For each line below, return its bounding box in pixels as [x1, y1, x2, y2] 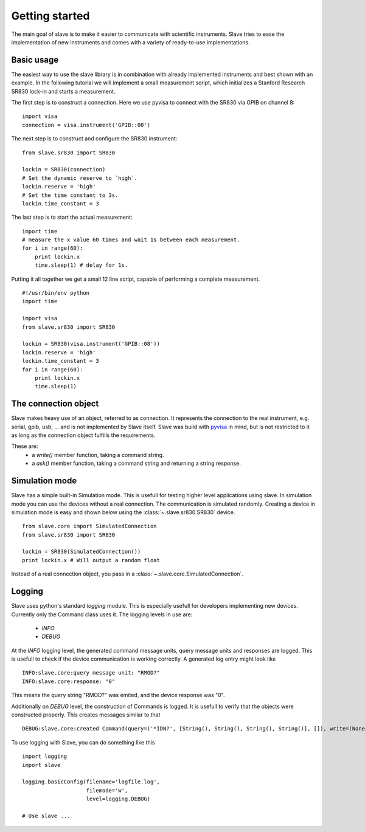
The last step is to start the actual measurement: [11, 213, 133, 221]
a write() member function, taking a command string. [32, 451, 164, 458]
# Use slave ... [22, 812, 71, 819]
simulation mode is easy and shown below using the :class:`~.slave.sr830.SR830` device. [11, 508, 235, 516]
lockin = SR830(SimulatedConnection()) [22, 548, 141, 555]
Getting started [11, 9, 90, 22]
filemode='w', [86, 787, 128, 794]
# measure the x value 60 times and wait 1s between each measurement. [22, 236, 240, 243]
